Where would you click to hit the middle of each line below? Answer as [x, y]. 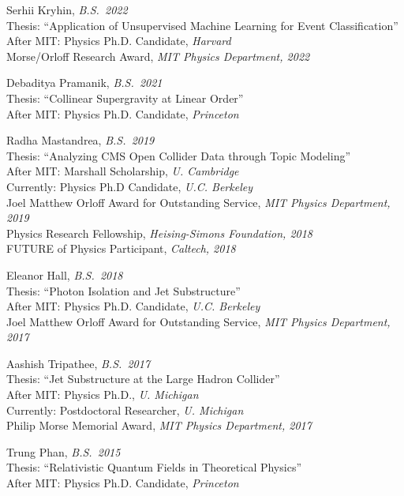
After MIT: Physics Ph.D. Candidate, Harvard [119, 41]
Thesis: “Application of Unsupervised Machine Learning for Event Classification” [202, 25]
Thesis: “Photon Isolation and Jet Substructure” [123, 290]
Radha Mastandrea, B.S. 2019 [80, 140]
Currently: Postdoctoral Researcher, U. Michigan [125, 410]
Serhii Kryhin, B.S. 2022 [67, 9]
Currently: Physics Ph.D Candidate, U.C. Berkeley [129, 186]
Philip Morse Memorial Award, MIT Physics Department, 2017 [159, 425]
